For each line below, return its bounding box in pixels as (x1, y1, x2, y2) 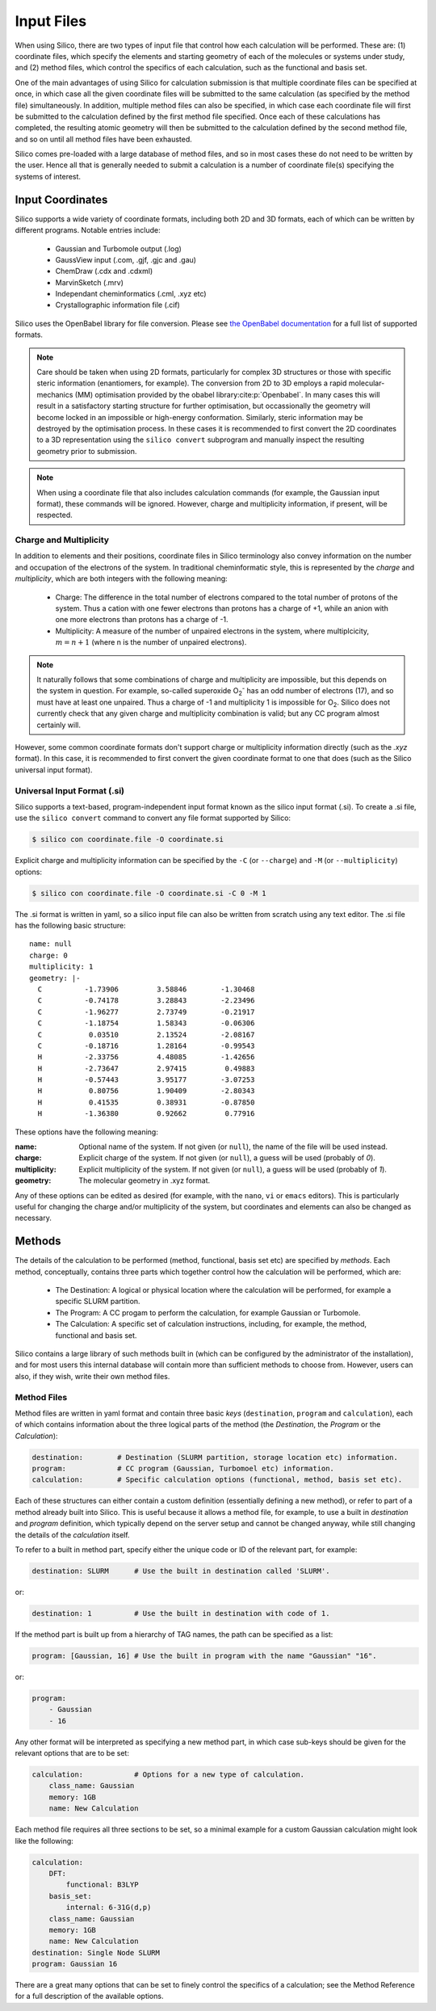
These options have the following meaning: (15, 1127, 159, 1137)
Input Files (15, 12, 87, 30)
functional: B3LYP (65, 1880, 139, 1890)
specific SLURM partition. (55, 1297, 140, 1306)
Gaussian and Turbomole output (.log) (55, 243, 182, 254)
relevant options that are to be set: (15, 1748, 129, 1758)
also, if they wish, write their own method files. (15, 1371, 170, 1381)
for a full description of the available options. (15, 1992, 164, 2001)
